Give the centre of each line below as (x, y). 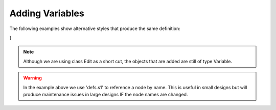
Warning (32, 78)
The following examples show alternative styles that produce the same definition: (95, 29)
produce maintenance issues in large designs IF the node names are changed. (106, 94)
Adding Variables (47, 13)
